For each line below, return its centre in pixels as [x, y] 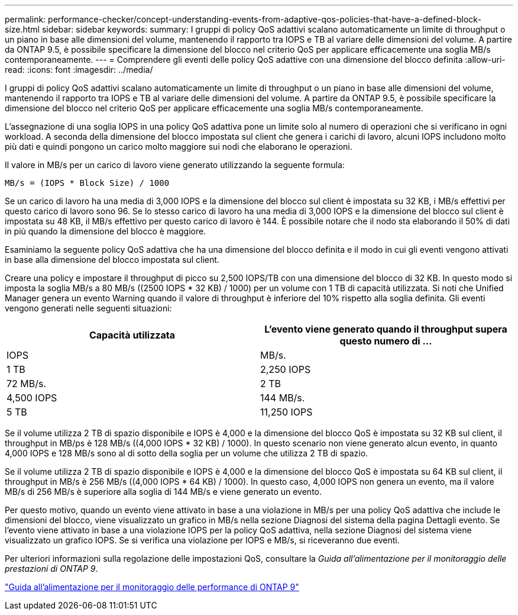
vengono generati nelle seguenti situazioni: [88, 308]
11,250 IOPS [286, 412]
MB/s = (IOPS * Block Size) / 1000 [87, 183]
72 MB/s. [27, 384]
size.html [22, 29]
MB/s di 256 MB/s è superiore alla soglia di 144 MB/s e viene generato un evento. [163, 492]
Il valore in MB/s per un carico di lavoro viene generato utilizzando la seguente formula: [175, 165]
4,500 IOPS [32, 398]
